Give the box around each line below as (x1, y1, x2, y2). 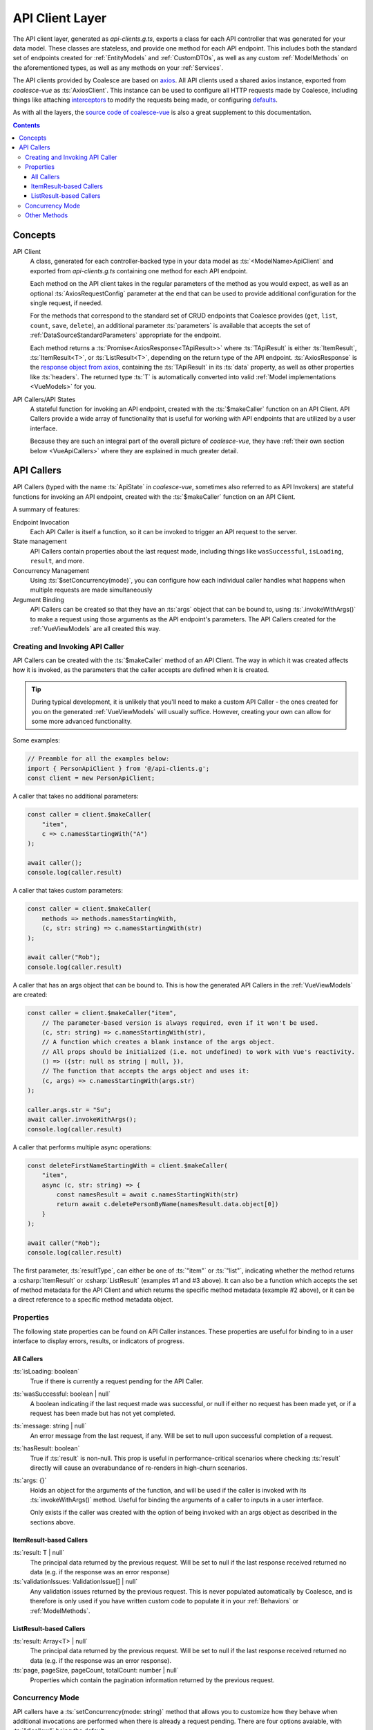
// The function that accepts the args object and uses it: (41, 1067, 250, 1075)
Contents (12, 121, 41, 129)
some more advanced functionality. (31, 717, 133, 725)
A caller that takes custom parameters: (12, 886, 124, 895)
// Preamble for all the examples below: (27, 755, 170, 763)
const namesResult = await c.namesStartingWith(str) (56, 1190, 239, 1199)
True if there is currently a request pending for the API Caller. (30, 1377, 204, 1385)
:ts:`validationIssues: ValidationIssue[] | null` (12, 1578, 138, 1586)
